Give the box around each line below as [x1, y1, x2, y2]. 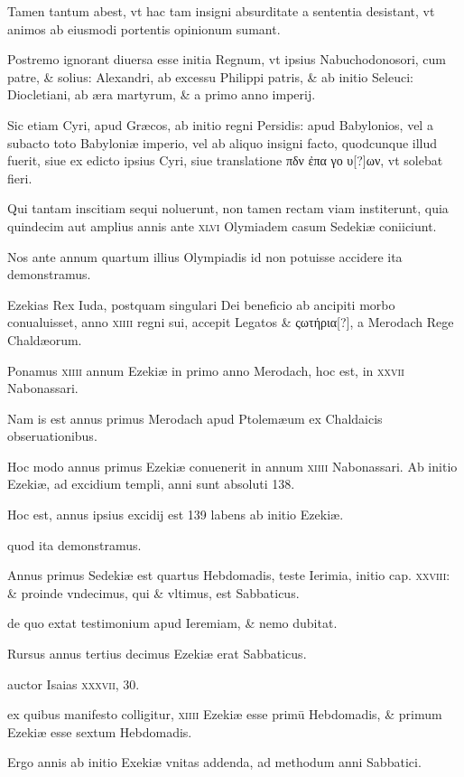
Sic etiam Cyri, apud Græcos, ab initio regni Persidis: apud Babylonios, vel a [7, 115, 433, 134]
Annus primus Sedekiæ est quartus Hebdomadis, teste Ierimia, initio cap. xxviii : [7, 566, 450, 585]
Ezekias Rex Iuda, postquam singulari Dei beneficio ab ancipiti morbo [7, 295, 395, 314]
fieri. [7, 168, 32, 187]
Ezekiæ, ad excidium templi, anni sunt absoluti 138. [7, 474, 295, 493]
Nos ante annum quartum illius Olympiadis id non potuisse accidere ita [7, 247, 403, 266]
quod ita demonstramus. [7, 535, 142, 554]
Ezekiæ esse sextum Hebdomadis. [7, 722, 192, 741]
